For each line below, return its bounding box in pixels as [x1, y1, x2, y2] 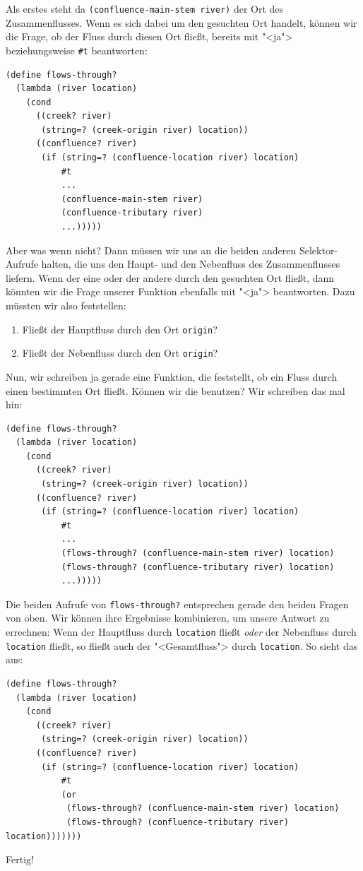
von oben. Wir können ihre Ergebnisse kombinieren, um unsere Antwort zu [6, 610, 330, 625]
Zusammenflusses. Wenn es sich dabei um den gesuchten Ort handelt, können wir [6, 15, 357, 30]
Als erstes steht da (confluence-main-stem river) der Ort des [6, 1, 284, 16]
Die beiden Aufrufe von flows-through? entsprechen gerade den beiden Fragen [6, 596, 349, 611]
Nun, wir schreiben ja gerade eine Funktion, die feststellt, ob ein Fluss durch [6, 369, 338, 384]
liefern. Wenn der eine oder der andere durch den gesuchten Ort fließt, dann [6, 270, 335, 285]
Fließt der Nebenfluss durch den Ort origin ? [22, 345, 218, 360]
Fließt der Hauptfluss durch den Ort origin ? [22, 321, 218, 336]
